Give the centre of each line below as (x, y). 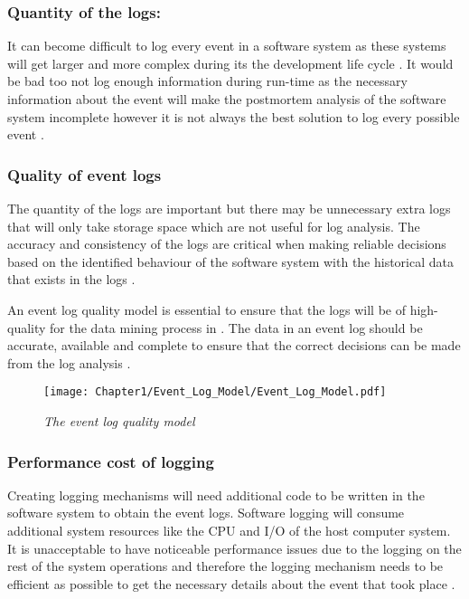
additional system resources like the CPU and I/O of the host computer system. (229, 530)
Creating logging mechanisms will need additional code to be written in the (216, 494)
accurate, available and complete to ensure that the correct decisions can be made (234, 345)
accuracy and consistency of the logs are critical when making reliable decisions (227, 244)
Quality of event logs (84, 174)
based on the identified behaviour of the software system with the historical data (231, 261)
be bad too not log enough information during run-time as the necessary (207, 81)
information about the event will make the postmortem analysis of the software (227, 99)
